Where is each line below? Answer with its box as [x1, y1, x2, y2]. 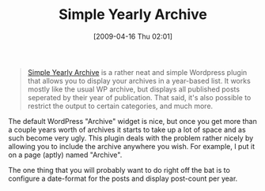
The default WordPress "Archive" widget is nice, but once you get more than [8, 116, 257, 125]
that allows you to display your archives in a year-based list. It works [27, 76, 251, 85]
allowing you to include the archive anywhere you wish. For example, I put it [8, 141, 256, 151]
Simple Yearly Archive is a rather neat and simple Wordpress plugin [27, 67, 248, 77]
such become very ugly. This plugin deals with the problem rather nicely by [8, 133, 254, 143]
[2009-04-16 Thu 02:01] [93, 32, 172, 41]
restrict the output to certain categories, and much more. [27, 101, 214, 110]
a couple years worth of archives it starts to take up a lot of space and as [8, 125, 247, 134]
